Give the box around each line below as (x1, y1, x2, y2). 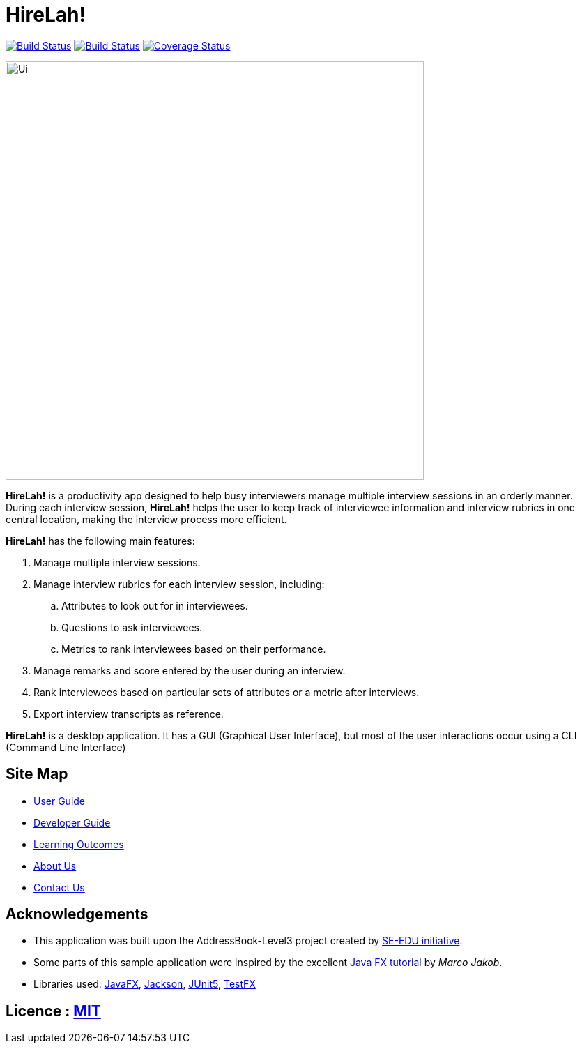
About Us (33, 859, 77, 872)
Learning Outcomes (33, 838, 124, 850)
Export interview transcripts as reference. (33, 707, 224, 720)
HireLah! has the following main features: (6, 534, 195, 547)
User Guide (33, 794, 86, 807)
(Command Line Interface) (6, 741, 126, 753)
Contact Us (33, 881, 85, 893)
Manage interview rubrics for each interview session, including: (33, 578, 325, 590)
